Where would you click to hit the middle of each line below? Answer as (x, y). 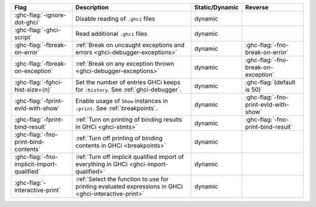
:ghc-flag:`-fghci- (38, 82)
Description (92, 7)
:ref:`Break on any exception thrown (125, 63)
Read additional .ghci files (111, 34)
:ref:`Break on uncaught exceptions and (130, 45)
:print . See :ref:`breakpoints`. (116, 108)
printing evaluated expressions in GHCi (129, 186)
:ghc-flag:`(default (270, 82)
